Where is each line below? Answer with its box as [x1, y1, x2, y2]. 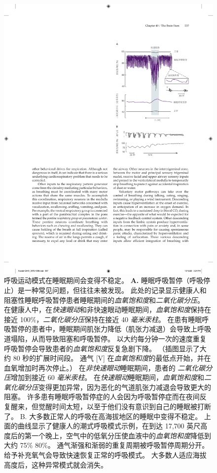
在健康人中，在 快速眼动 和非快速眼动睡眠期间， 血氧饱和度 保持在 [4, 304, 211, 315]
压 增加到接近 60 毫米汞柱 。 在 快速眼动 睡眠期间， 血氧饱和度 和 [4, 372, 204, 382]
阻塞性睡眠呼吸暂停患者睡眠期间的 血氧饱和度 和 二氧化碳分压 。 [4, 294, 204, 305]
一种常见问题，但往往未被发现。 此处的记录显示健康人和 [24, 284, 207, 295]
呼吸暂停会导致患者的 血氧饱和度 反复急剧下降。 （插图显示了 [4, 343, 200, 353]
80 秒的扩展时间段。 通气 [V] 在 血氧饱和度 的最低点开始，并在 [13, 353, 211, 363]
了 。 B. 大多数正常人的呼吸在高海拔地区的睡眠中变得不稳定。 [4, 411, 202, 421]
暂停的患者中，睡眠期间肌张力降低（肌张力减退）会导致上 [10, 324, 197, 334]
